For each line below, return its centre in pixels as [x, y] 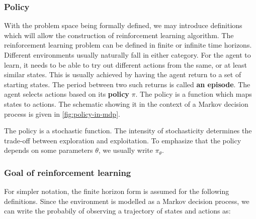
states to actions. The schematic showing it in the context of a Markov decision [126, 103]
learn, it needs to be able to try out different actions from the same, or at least [126, 64]
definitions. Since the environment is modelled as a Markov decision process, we [127, 201]
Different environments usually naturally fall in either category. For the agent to [127, 55]
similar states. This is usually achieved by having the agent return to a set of [123, 74]
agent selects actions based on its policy [67, 94]
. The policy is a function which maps [194, 94]
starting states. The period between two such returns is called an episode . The [127, 84]
